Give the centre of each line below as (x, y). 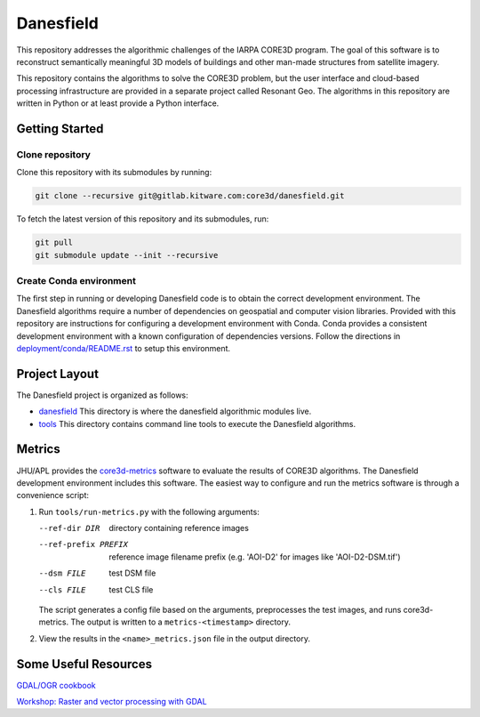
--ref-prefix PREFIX (84, 544)
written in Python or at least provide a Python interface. (118, 103)
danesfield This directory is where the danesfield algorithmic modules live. (175, 411)
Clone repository (53, 154)
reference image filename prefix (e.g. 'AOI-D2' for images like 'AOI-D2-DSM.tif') (255, 557)
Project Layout (58, 374)
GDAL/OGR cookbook (56, 685)
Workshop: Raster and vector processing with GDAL (112, 702)
